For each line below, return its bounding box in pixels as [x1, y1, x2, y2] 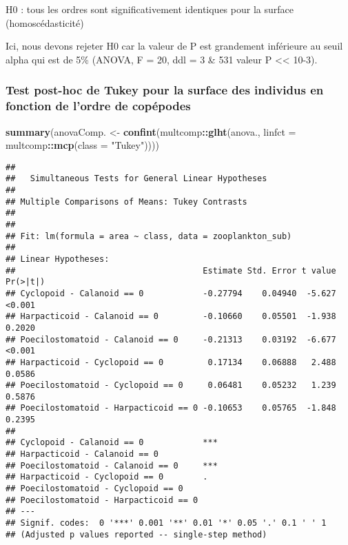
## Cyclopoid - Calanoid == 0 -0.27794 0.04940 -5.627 [6, 288, 336, 298]
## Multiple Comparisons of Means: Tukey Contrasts [6, 196, 247, 207]
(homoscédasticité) [6, 15, 84, 30]
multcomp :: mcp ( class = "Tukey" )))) [6, 138, 159, 152]
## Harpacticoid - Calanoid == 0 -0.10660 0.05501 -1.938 [6, 311, 336, 322]
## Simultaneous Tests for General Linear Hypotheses [6, 174, 267, 184]
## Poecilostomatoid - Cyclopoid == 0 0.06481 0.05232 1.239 [6, 380, 336, 391]
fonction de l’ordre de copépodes [6, 97, 191, 114]
